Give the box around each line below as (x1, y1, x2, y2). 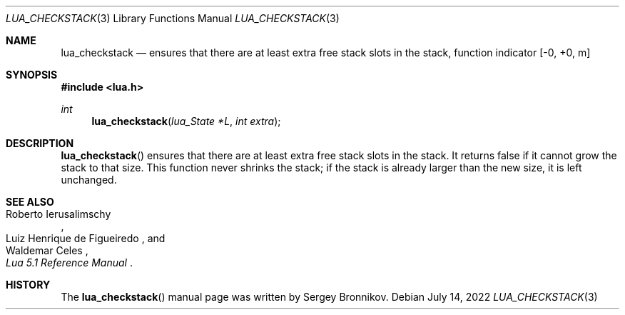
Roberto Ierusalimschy (6, 208, 111, 220)
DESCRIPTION (6, 137, 74, 149)
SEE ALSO (6, 196, 54, 208)
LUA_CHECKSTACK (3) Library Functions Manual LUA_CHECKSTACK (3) (6, 12, 340, 24)
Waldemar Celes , (6, 244, 88, 256)
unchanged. (61, 174, 117, 186)
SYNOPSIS (6, 69, 58, 81)
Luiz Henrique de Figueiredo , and (6, 232, 166, 244)
